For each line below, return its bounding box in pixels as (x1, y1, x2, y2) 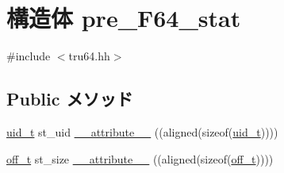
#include (6, 48, 51, 64)
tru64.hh (68, 48, 110, 64)
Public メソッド (6, 86, 133, 111)
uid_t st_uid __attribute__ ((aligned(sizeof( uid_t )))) (6, 123, 278, 140)
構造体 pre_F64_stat (6, 2, 241, 34)
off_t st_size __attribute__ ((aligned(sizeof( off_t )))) (6, 150, 274, 167)
